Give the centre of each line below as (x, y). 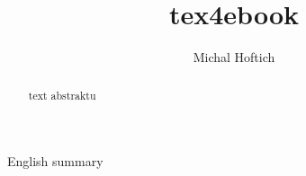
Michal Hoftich (234, 57)
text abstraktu (62, 95)
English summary (55, 161)
